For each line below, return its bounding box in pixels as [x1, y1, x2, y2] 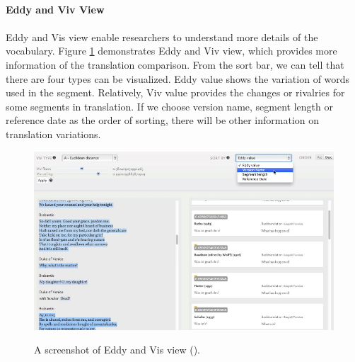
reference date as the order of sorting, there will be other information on [6, 113, 320, 128]
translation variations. [6, 126, 101, 141]
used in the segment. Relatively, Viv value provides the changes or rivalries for [6, 85, 345, 100]
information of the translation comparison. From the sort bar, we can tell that [6, 57, 344, 72]
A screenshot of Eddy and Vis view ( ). [34, 342, 200, 357]
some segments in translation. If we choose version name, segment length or [6, 98, 333, 113]
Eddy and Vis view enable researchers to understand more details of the [6, 29, 318, 44]
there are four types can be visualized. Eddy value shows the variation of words [6, 71, 350, 86]
